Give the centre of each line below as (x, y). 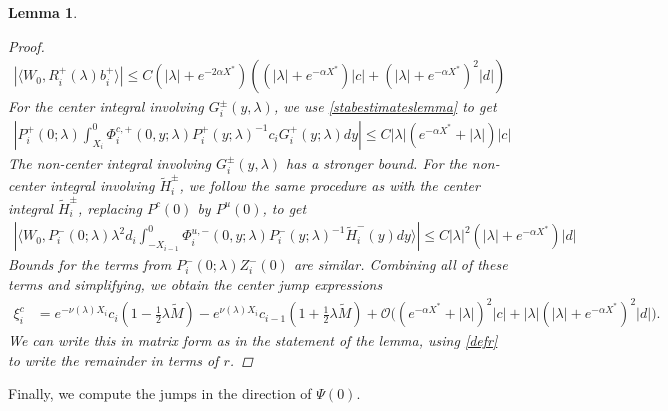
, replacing (109, 207)
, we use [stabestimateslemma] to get (385, 106)
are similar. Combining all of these (400, 264)
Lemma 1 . (43, 12)
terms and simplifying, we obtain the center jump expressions (195, 283)
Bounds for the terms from (90, 264)
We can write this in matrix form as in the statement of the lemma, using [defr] (253, 340)
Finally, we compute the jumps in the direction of (160, 393)
